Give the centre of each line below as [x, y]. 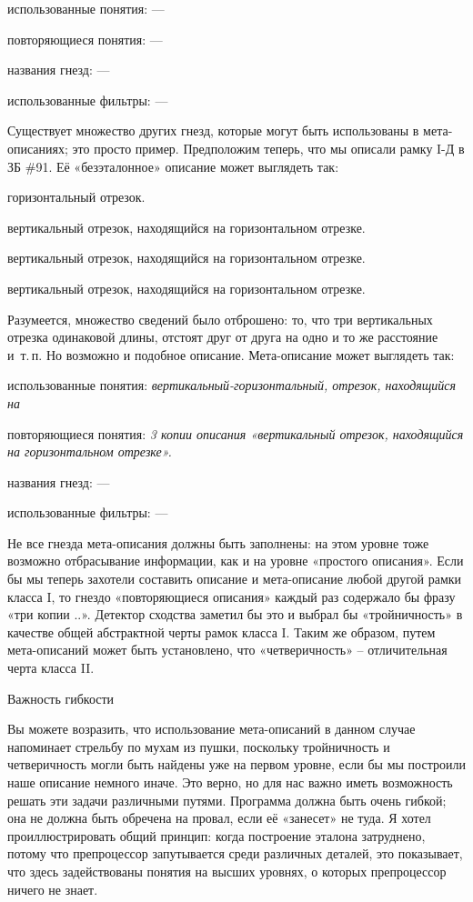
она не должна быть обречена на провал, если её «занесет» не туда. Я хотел [219, 818]
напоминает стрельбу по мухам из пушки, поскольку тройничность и [199, 746]
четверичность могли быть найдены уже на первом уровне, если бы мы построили [236, 764]
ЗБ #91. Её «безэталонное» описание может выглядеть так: [173, 166]
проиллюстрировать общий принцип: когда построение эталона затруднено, [216, 835]
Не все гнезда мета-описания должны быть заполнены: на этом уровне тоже [218, 542]
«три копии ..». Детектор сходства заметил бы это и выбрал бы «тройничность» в [235, 614]
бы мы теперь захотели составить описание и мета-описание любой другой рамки [235, 579]
